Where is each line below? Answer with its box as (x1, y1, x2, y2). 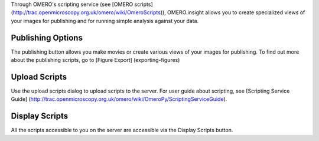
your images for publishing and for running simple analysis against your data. (11, 17, 199, 24)
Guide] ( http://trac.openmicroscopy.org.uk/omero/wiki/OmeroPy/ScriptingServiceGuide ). (11, 96, 227, 103)
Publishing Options (11, 32, 83, 42)
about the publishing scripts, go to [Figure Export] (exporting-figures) (11, 57, 180, 64)
